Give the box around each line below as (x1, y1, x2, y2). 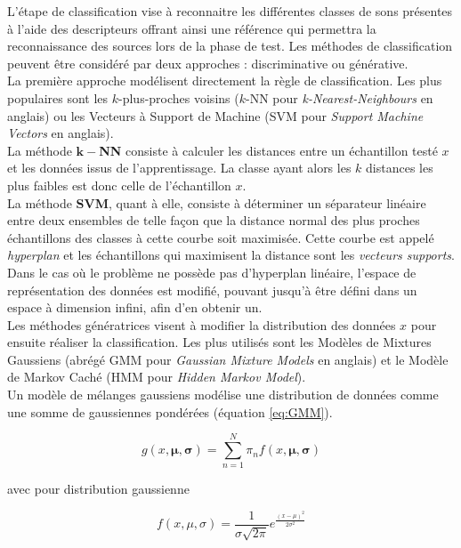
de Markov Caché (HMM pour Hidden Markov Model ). (7, 367, 306, 386)
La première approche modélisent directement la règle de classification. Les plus (7, 71, 442, 90)
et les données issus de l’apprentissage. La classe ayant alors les (7, 158, 352, 177)
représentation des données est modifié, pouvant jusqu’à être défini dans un (7, 280, 417, 299)
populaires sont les (7, 88, 109, 107)
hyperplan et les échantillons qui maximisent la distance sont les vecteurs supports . (7, 246, 455, 264)
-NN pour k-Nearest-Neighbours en (246, 88, 433, 107)
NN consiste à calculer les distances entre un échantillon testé (99, 141, 438, 159)
